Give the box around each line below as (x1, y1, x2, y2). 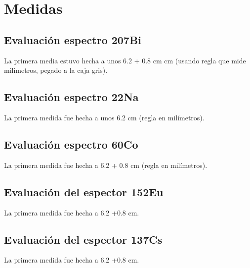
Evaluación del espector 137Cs (4, 231, 163, 247)
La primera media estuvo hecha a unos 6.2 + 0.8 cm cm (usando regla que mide (4, 55, 246, 65)
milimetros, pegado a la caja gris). (4, 65, 108, 75)
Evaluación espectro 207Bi (4, 32, 141, 47)
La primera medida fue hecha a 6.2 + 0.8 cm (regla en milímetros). (4, 160, 208, 170)
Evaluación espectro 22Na (4, 89, 139, 105)
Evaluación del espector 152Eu (4, 184, 164, 199)
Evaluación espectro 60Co (4, 136, 138, 152)
